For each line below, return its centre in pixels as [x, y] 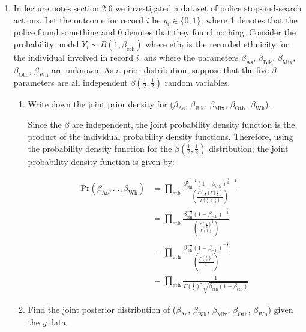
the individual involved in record [73, 57]
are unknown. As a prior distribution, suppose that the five [160, 69]
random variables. [197, 82]
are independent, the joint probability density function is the [183, 125]
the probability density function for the [100, 148]
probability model [46, 44]
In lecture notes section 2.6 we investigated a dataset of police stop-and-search [157, 8]
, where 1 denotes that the [249, 20]
